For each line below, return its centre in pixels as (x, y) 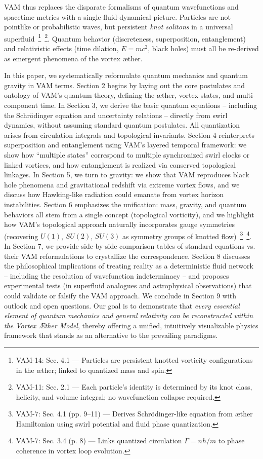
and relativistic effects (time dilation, (61, 48)
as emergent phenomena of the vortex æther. (73, 58)
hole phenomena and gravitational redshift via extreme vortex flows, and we (122, 184)
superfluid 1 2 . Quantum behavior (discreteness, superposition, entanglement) (125, 37)
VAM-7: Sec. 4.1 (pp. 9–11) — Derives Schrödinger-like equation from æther (134, 414)
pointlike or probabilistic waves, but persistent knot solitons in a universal (119, 27)
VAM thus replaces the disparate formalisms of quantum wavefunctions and (121, 7)
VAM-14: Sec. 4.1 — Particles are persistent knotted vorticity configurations (134, 359)
